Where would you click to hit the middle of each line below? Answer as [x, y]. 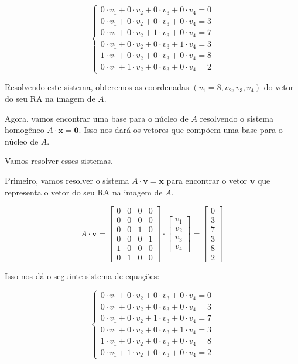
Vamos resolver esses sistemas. [59, 161]
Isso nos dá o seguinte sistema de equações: [82, 276]
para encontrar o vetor [207, 180]
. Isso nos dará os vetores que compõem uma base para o [181, 130]
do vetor [279, 87]
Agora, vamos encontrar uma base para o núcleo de [97, 118]
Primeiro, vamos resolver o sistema [67, 180]
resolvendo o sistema [237, 118]
